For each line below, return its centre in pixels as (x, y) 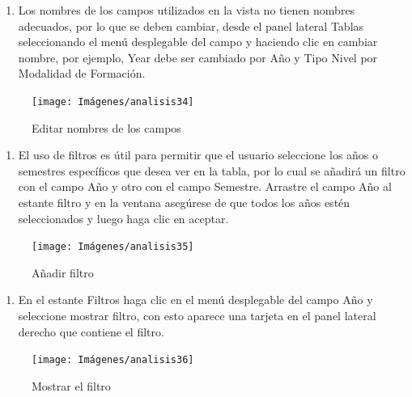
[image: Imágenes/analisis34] (113, 101)
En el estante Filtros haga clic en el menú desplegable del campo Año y (195, 300)
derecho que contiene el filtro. (91, 331)
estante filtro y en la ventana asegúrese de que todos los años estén (184, 202)
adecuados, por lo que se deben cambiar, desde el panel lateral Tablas (191, 25)
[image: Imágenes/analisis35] (113, 247)
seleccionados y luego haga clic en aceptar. (123, 218)
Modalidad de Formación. (82, 73)
